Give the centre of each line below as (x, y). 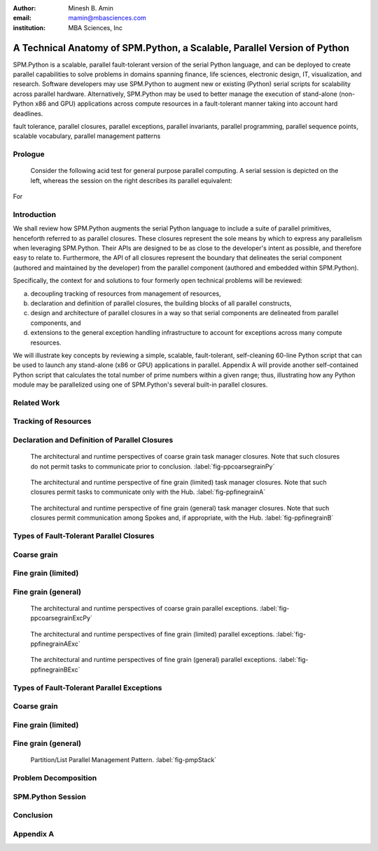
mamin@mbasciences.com (107, 18)
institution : (29, 27)
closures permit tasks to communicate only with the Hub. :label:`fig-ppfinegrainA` (148, 492)
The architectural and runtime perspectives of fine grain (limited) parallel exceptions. (153, 634)
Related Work (36, 403)
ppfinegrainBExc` (55, 670)
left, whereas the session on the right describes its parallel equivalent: (131, 180)
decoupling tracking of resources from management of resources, (126, 293)
